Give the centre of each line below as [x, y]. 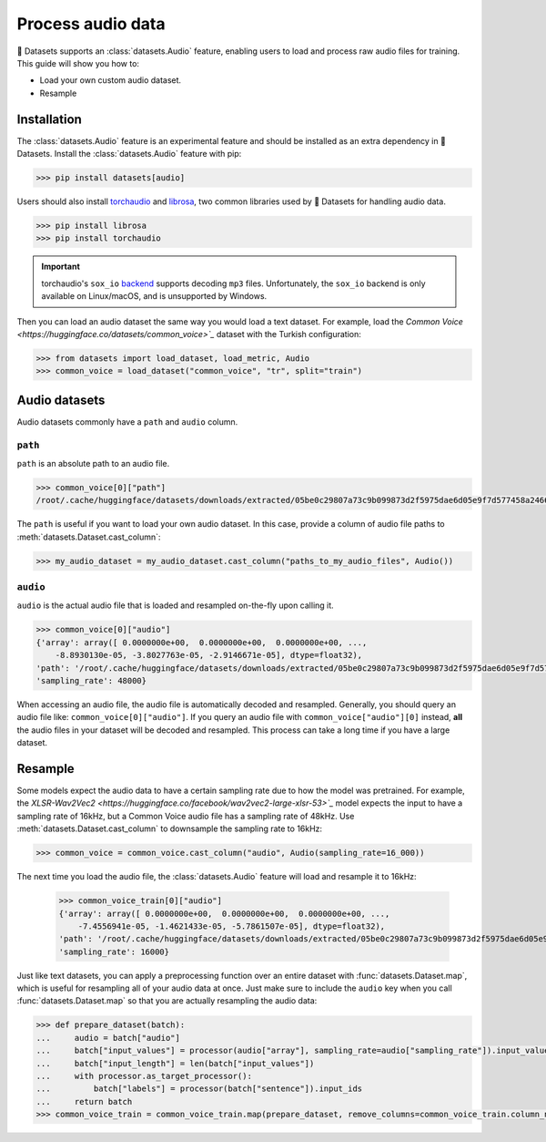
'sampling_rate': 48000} [91, 680]
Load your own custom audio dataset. [111, 80]
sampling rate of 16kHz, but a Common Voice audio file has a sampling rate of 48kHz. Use [186, 816]
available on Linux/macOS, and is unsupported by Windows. [154, 296]
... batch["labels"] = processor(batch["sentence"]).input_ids [199, 1089]
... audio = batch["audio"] [108, 1038]
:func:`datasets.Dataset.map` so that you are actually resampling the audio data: [167, 1001]
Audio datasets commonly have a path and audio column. [127, 422]
